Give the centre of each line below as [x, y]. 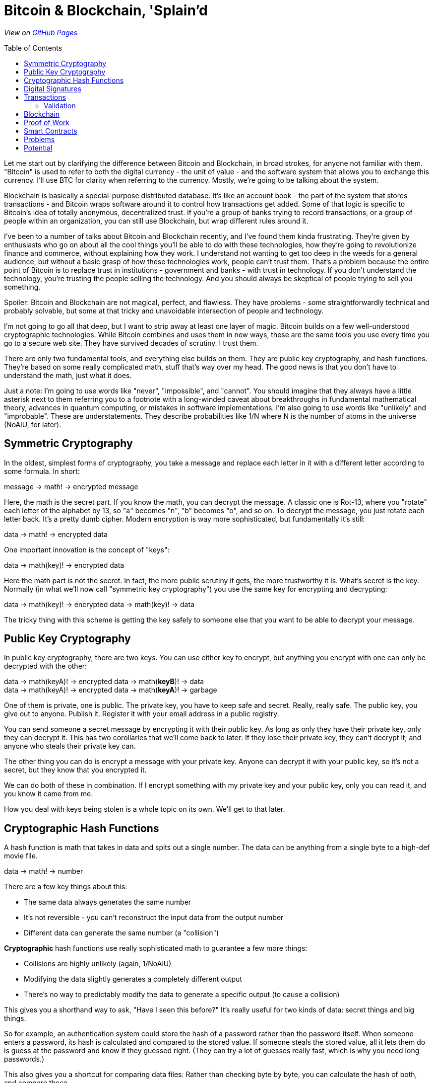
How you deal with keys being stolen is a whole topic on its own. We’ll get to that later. [145, 809]
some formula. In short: [42, 471]
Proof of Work [47, 122]
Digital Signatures [53, 88]
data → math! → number [44, 871]
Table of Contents [33, 48]
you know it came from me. [49, 794]
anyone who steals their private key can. [70, 746]
